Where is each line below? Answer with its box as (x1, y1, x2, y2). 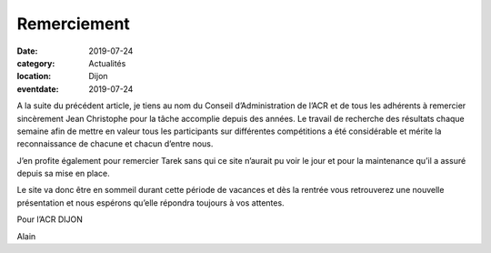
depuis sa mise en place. (16, 168, 111, 179)
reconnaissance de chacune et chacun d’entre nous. (16, 138, 214, 149)
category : (16, 57, 55, 68)
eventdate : (16, 83, 59, 95)
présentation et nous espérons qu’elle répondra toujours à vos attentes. (16, 197, 286, 208)
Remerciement (16, 14, 131, 34)
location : (16, 71, 52, 82)
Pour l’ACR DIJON (16, 214, 84, 225)
